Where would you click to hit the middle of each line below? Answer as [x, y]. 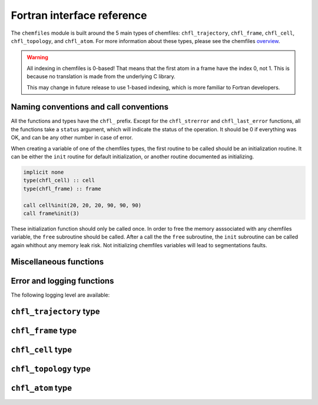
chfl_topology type [51, 369]
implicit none [44, 172]
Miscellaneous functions [57, 262]
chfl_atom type [42, 388]
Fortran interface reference [79, 15]
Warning [37, 57]
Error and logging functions [62, 280]
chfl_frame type [44, 331]
